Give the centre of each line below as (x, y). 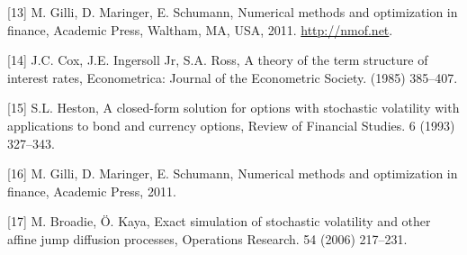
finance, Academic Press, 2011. (92, 191)
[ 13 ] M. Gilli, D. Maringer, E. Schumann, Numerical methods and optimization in (233, 12)
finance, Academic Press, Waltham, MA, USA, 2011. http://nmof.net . (200, 29)
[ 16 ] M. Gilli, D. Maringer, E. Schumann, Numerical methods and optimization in (233, 173)
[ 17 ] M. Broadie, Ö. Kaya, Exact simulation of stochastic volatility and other (219, 221)
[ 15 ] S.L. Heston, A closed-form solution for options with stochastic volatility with (233, 108)
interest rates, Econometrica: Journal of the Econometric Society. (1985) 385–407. (233, 77)
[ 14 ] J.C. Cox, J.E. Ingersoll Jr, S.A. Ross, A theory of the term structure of (218, 60)
